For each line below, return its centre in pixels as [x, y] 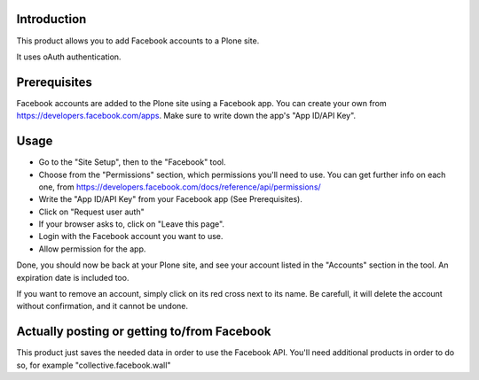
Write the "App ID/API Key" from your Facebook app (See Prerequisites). [171, 199]
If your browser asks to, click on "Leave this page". [132, 224]
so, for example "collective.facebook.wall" [94, 365]
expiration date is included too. [73, 277]
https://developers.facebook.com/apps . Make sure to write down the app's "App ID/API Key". [186, 116]
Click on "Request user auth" [92, 212]
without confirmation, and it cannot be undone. [102, 306]
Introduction [51, 19]
